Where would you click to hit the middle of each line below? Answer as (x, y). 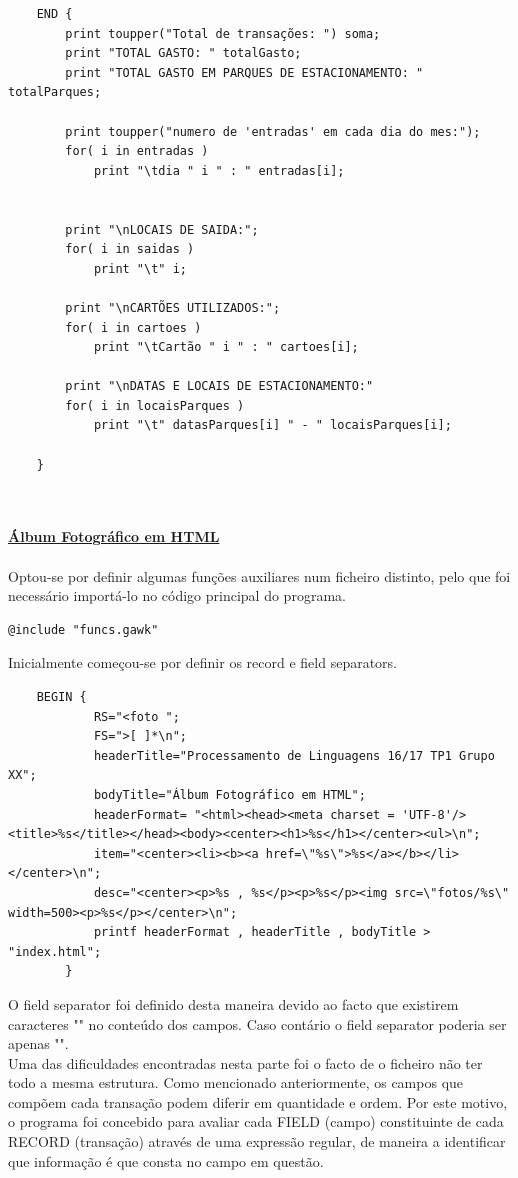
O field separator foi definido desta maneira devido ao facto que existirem (233, 1003)
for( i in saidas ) (130, 249)
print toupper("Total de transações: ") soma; (223, 33)
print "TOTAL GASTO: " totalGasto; (183, 53)
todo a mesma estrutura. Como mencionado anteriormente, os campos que (236, 1082)
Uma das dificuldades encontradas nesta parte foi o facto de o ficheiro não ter (245, 1062)
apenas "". (38, 1043)
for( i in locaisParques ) (155, 405)
